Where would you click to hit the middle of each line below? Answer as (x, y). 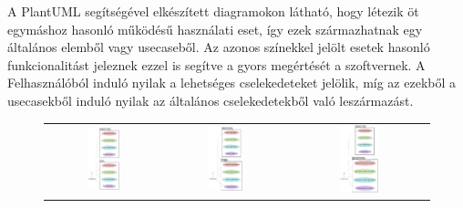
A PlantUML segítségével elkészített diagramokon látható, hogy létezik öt (213, 11)
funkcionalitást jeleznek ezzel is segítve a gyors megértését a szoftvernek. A (216, 64)
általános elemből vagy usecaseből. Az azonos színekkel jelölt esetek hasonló (219, 47)
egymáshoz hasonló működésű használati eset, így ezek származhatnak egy (215, 29)
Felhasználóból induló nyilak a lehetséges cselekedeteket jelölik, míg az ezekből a (232, 83)
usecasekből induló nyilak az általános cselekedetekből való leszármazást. (211, 100)
